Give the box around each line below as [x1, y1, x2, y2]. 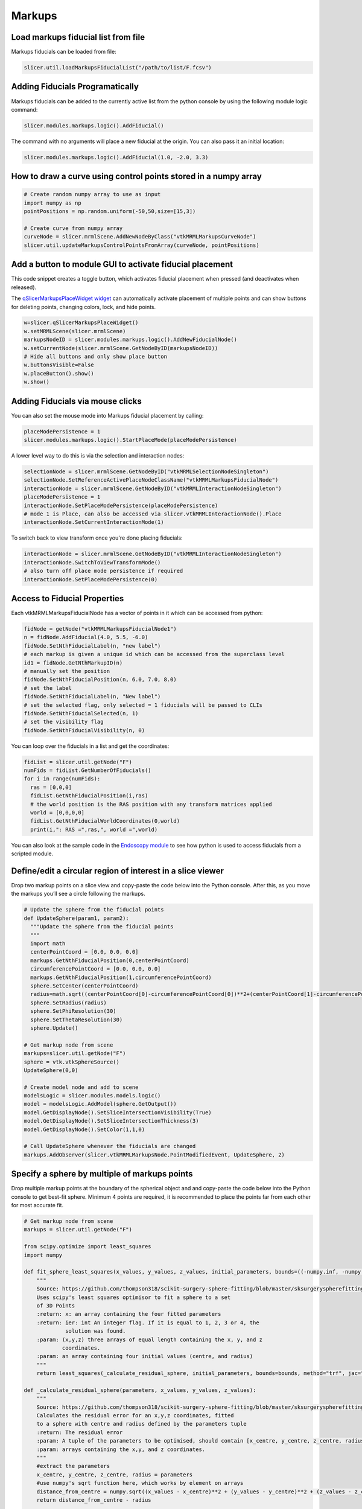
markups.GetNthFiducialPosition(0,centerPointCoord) [30, 957, 189, 964]
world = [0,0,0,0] [30, 809, 84, 816]
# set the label [24, 684, 72, 691]
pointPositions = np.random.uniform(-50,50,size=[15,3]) [24, 208, 196, 215]
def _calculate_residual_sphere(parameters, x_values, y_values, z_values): [24, 1386, 256, 1394]
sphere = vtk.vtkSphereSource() [24, 1058, 120, 1065]
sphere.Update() [30, 1024, 78, 1032]
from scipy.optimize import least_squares [24, 1243, 151, 1250]
